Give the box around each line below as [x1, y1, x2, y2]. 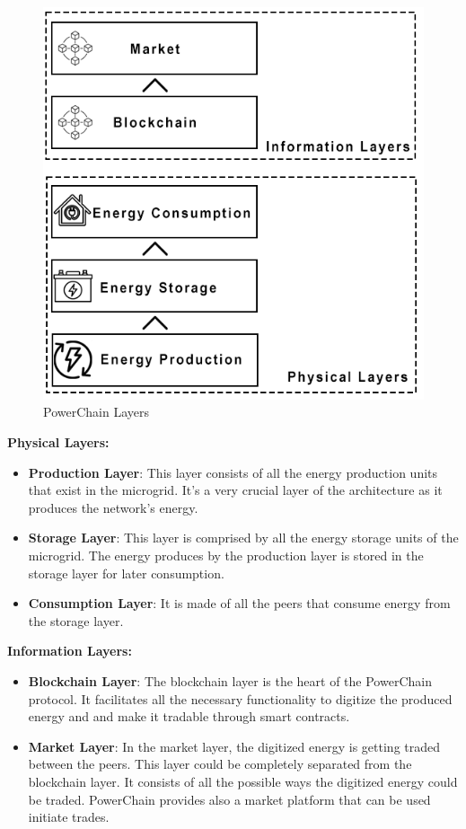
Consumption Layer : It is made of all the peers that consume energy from [28, 594, 451, 613]
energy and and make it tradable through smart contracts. [28, 707, 350, 726]
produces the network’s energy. [28, 498, 198, 516]
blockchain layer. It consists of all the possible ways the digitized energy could [28, 772, 458, 790]
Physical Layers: [7, 433, 110, 451]
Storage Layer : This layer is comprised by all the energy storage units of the [28, 528, 459, 547]
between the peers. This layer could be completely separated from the [28, 754, 412, 773]
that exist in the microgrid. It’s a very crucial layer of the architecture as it [28, 481, 443, 499]
